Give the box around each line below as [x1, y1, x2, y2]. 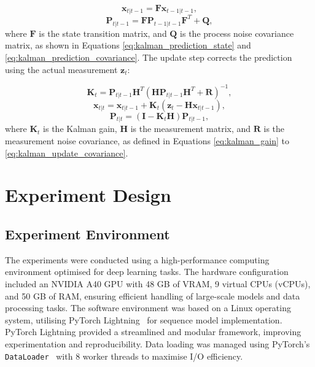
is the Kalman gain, [43, 122, 117, 135]
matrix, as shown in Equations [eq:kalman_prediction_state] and [5, 39, 251, 52]
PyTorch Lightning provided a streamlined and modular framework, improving [5, 325, 301, 338]
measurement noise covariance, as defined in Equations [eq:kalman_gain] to [5, 134, 289, 147]
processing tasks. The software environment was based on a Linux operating [5, 301, 291, 314]
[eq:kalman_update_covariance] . [5, 146, 128, 159]
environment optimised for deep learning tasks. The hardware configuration [5, 265, 289, 278]
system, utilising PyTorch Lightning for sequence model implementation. [5, 313, 282, 326]
